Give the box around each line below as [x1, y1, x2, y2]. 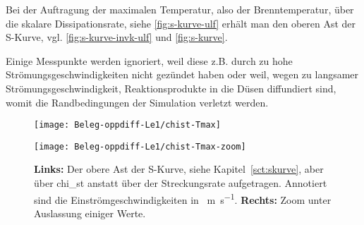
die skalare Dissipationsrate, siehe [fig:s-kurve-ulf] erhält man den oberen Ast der [6, 16, 356, 30]
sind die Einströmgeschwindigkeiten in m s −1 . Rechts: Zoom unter [34, 190, 332, 207]
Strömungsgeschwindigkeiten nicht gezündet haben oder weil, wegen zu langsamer [6, 67, 359, 82]
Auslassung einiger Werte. [34, 205, 146, 220]
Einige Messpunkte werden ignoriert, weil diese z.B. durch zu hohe [6, 53, 293, 68]
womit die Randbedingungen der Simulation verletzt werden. [6, 95, 269, 109]
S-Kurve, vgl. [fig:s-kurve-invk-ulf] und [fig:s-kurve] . [6, 30, 228, 44]
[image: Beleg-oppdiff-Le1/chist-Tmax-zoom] [34, 141, 246, 152]
